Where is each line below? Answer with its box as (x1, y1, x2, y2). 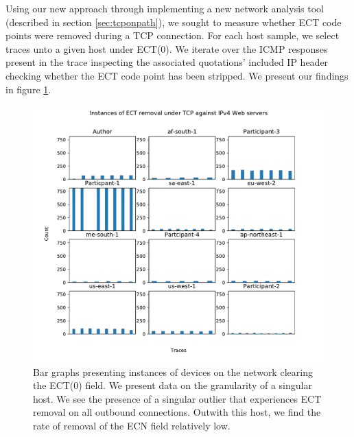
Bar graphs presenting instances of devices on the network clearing (33, 364, 313, 379)
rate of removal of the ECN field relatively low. (33, 418, 231, 433)
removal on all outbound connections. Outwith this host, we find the (33, 405, 321, 419)
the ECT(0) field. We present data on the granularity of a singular (33, 378, 312, 392)
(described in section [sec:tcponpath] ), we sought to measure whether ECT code (5, 14, 342, 29)
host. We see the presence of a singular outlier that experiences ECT (33, 391, 322, 405)
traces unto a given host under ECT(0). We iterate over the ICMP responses (5, 41, 328, 56)
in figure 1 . (5, 82, 51, 96)
